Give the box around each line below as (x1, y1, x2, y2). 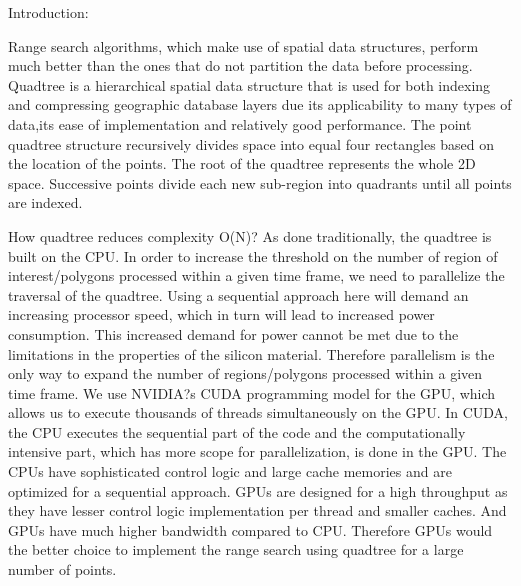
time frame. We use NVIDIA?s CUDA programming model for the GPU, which (8, 382, 496, 403)
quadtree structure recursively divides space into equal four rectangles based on (8, 133, 495, 154)
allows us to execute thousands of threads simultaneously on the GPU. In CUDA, (8, 402, 508, 423)
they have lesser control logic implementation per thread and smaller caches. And (8, 500, 507, 521)
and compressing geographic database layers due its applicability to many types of (8, 94, 512, 115)
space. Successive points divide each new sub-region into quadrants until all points (8, 172, 512, 193)
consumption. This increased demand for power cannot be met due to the (8, 323, 459, 344)
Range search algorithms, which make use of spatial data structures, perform (8, 35, 479, 56)
